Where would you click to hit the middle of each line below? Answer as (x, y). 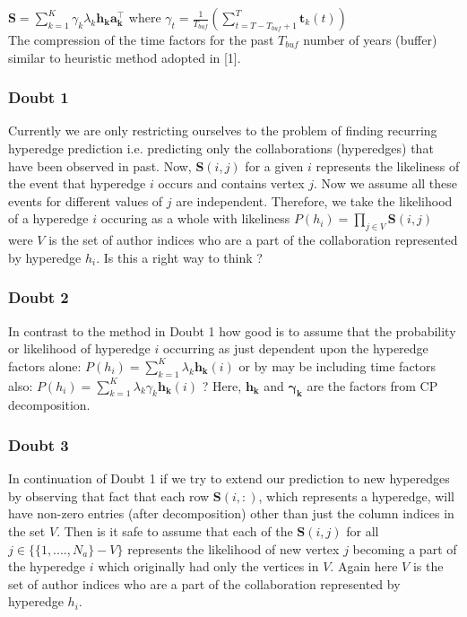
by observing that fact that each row (109, 495)
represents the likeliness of (388, 165)
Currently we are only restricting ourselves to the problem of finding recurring (223, 130)
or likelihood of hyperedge (79, 348)
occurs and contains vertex (231, 183)
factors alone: (45, 365)
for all (363, 530)
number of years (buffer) (370, 39)
